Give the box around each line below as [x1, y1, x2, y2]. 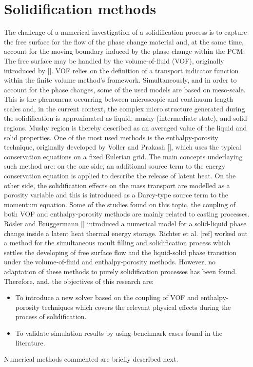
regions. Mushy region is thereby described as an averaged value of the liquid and [4, 123, 247, 133]
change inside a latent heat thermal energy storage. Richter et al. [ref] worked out [4, 228, 248, 238]
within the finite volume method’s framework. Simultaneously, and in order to [4, 75, 237, 85]
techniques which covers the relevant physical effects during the [41, 302, 231, 312]
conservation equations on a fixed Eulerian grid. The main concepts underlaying [4, 151, 243, 161]
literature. [15, 337, 45, 347]
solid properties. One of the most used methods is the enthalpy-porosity [4, 132, 218, 142]
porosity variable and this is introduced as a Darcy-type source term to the [4, 190, 229, 200]
